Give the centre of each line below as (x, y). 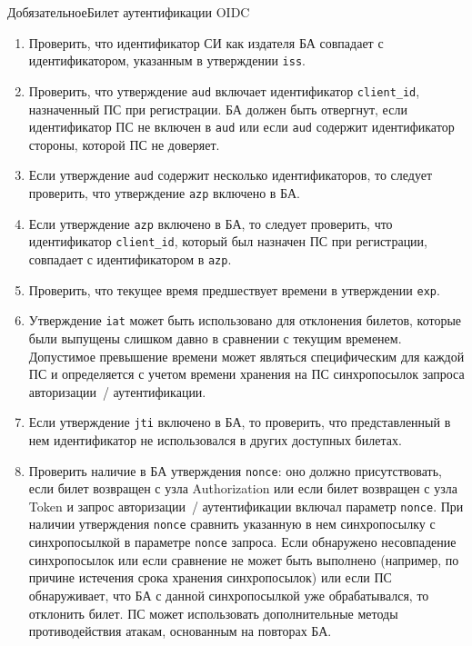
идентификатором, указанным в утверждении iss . (167, 60)
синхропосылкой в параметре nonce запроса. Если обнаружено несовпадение (242, 542)
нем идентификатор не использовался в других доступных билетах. (215, 439)
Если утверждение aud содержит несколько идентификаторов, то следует (231, 175)
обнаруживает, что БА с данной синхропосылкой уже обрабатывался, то (229, 595)
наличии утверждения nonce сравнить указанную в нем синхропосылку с (232, 524)
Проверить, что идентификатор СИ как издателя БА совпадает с (206, 42)
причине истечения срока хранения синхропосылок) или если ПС (210, 577)
